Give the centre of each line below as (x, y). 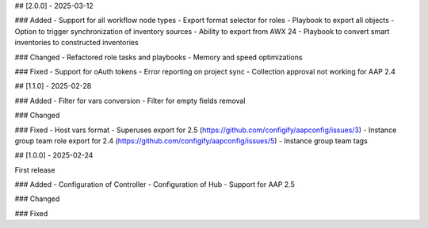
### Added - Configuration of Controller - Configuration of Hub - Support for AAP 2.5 (155, 184)
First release (35, 169)
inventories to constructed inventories (76, 43)
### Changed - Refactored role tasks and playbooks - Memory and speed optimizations (159, 57)
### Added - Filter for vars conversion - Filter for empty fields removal (130, 101)
